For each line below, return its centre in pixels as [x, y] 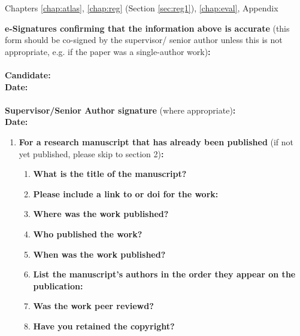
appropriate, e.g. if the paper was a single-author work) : [108, 51]
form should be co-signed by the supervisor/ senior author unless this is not [144, 40]
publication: [58, 285]
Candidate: [28, 74]
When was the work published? [99, 254]
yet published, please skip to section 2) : [91, 153]
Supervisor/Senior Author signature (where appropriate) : [120, 110]
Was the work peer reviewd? [93, 306]
